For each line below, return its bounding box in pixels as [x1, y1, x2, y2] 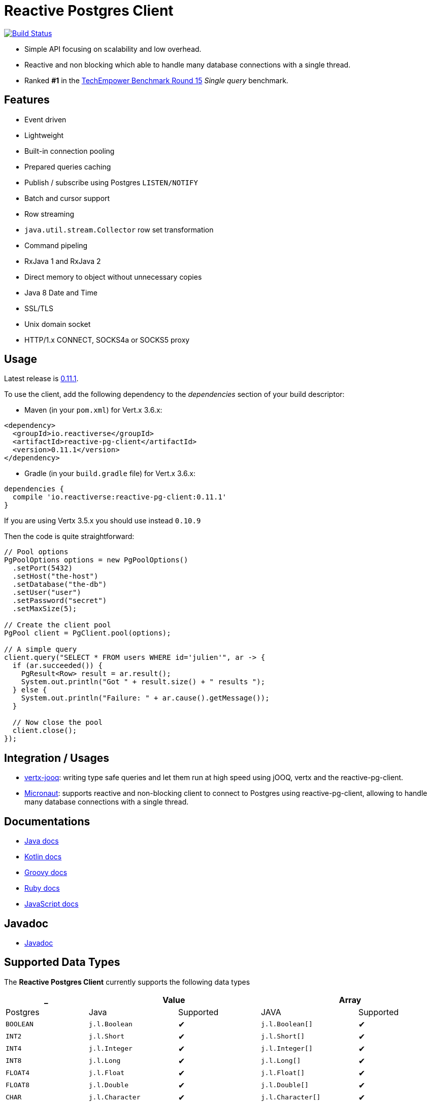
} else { [12, 686, 47, 694]
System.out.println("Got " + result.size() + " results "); [21, 678, 266, 686]
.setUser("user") [12, 588, 81, 597]
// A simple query [4, 645, 77, 654]
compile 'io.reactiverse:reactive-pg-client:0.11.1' [12, 493, 227, 501]
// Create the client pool [4, 621, 111, 629]
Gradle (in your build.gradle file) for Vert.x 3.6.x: [24, 469, 196, 478]
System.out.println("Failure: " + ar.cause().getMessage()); [21, 694, 270, 702]
